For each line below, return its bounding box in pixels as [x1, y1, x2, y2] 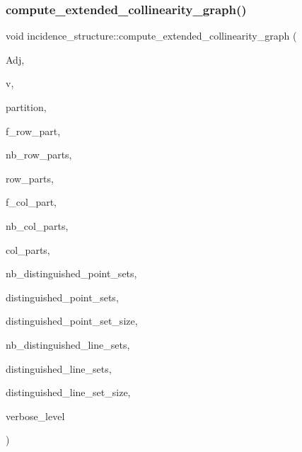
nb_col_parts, [6, 218, 69, 233]
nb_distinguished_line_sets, [6, 337, 130, 352]
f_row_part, [6, 123, 61, 138]
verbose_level [6, 408, 65, 423]
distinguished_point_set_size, [6, 313, 138, 328]
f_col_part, [6, 195, 57, 209]
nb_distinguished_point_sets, [6, 266, 137, 281]
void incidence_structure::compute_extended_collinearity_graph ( [6, 28, 297, 43]
